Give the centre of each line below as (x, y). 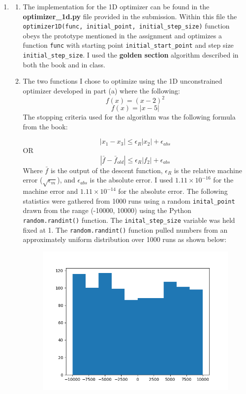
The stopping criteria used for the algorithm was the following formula (129, 117)
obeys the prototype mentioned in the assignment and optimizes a (122, 35)
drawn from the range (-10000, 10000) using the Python (107, 210)
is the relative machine (208, 170)
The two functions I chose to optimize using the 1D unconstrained (123, 81)
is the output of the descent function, (107, 170)
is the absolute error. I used (131, 180)
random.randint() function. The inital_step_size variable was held (129, 220)
